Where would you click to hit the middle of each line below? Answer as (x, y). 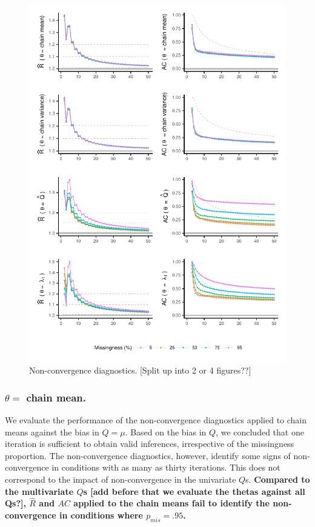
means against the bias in (52, 431)
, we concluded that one (260, 431)
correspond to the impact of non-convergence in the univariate (121, 479)
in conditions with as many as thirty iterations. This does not (166, 467)
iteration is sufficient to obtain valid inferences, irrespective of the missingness (150, 444)
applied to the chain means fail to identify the (171, 503)
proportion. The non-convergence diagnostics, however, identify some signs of (148, 455)
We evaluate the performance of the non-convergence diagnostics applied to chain (156, 420)
